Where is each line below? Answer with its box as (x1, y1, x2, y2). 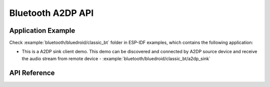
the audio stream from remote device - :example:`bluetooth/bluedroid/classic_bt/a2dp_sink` (21, 55, 211, 62)
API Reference (9, 69, 55, 77)
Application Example (9, 26, 75, 35)
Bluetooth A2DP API (9, 7, 94, 18)
